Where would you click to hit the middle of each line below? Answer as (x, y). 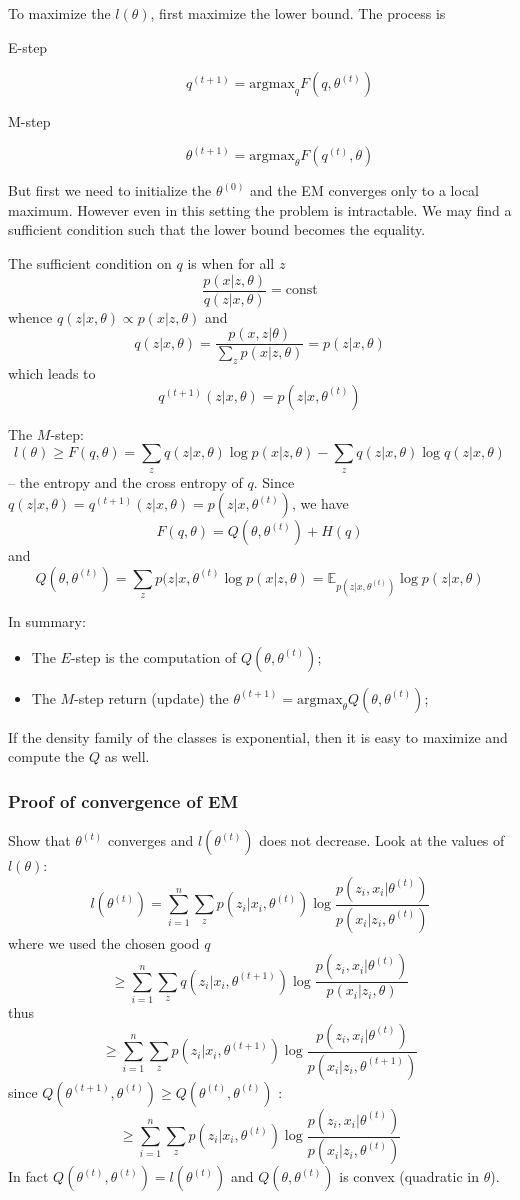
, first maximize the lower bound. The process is (298, 13)
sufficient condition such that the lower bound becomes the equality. (217, 229)
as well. (127, 756)
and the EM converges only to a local (364, 190)
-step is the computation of (153, 656)
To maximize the (59, 13)
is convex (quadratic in (409, 1176)
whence (30, 316)
